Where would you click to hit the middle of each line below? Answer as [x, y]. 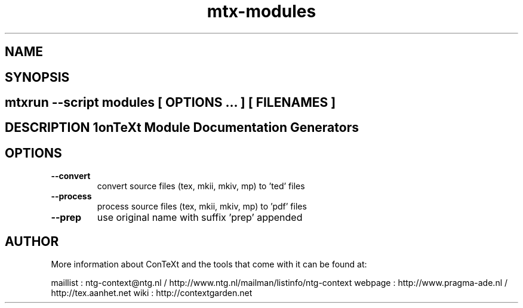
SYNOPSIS [37, 77]
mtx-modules [261, 11]
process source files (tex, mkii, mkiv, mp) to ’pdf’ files [202, 207]
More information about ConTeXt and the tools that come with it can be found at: [209, 264]
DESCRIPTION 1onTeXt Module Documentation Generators [182, 128]
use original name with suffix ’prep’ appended [200, 218]
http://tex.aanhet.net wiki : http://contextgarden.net [152, 293]
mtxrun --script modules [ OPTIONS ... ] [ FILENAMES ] [170, 103]
